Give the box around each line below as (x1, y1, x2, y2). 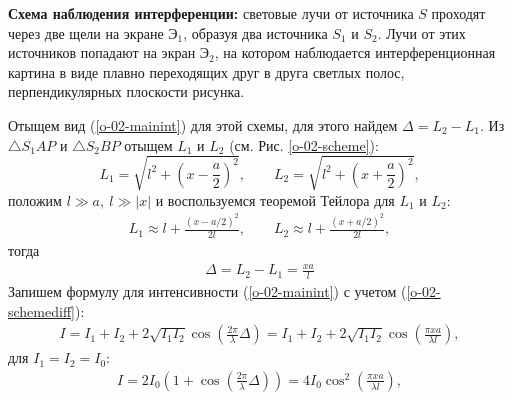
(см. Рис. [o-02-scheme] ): (229, 134, 379, 155)
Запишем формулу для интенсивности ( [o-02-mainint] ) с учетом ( (8, 281, 407, 301)
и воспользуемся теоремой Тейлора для (155, 189, 395, 210)
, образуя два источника (183, 22, 328, 43)
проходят (431, 3, 486, 23)
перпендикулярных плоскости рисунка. (8, 81, 245, 102)
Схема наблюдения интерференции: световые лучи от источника (8, 3, 414, 23)
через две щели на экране (8, 22, 164, 43)
